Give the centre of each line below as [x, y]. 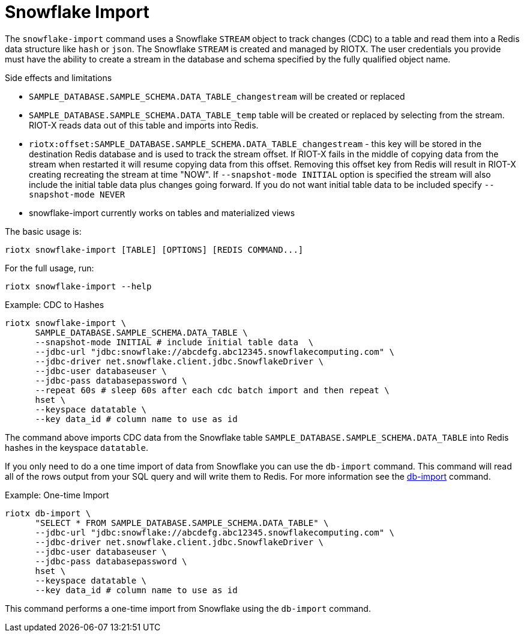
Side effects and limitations [59, 77]
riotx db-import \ [48, 513]
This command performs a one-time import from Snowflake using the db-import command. [188, 608]
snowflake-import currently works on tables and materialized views [162, 213]
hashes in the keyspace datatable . [77, 447]
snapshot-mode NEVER [77, 194]
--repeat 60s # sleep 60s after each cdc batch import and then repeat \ [212, 390]
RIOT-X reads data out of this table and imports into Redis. [144, 125]
